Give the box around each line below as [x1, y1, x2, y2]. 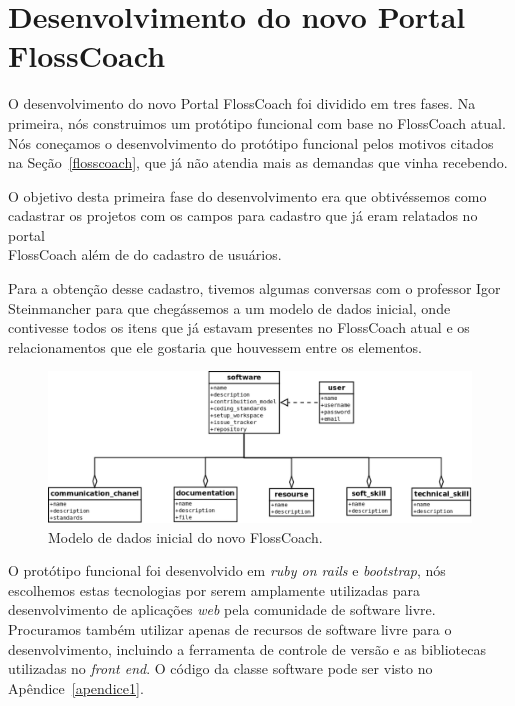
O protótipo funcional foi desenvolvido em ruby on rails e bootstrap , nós [8, 560, 446, 581]
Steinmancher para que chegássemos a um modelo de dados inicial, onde [8, 297, 451, 318]
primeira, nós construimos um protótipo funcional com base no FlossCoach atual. [8, 112, 506, 133]
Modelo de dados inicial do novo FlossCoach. [48, 526, 323, 547]
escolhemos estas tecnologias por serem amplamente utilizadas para [8, 579, 421, 600]
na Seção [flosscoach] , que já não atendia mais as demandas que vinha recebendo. [8, 152, 508, 173]
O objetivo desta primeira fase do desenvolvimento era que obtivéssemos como [8, 185, 487, 206]
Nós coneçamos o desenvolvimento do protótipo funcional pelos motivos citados [8, 132, 494, 153]
